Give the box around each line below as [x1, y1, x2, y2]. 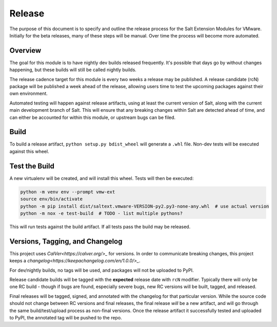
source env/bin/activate [20, 196, 83, 202]
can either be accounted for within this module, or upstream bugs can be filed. [9, 114, 176, 120]
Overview [9, 46, 42, 55]
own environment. [9, 90, 48, 97]
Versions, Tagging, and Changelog [9, 237, 123, 246]
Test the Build [9, 161, 55, 170]
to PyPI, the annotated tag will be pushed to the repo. [9, 314, 123, 320]
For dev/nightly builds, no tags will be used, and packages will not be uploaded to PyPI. [9, 267, 194, 273]
